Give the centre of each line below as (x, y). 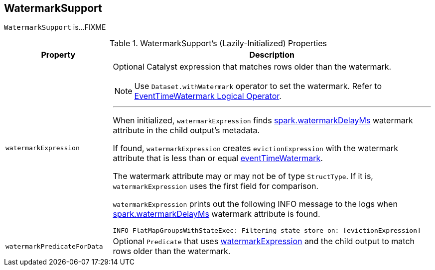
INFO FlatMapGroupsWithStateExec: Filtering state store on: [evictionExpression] (267, 231)
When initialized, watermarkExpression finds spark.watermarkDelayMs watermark (263, 121)
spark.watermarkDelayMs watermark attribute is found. (217, 214)
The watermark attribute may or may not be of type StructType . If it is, (243, 176)
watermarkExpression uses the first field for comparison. (216, 186)
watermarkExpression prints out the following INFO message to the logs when (255, 204)
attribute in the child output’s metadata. (186, 131)
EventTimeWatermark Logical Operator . (208, 96)
